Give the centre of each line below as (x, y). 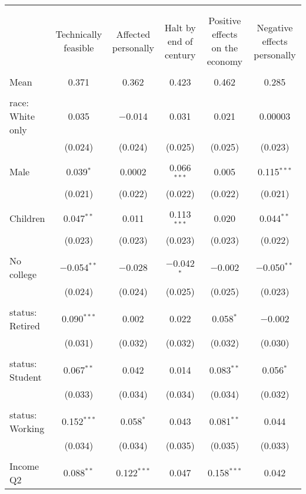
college (23, 274)
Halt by (180, 27)
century (180, 54)
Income (24, 466)
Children (27, 218)
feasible (79, 48)
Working (27, 428)
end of (180, 41)
